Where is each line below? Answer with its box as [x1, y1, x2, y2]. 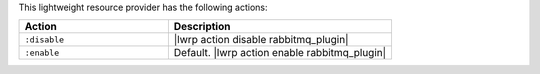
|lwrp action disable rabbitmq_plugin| [173, 33, 349, 47]
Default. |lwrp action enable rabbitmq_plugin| [173, 46, 387, 60]
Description [173, 20, 231, 34]
